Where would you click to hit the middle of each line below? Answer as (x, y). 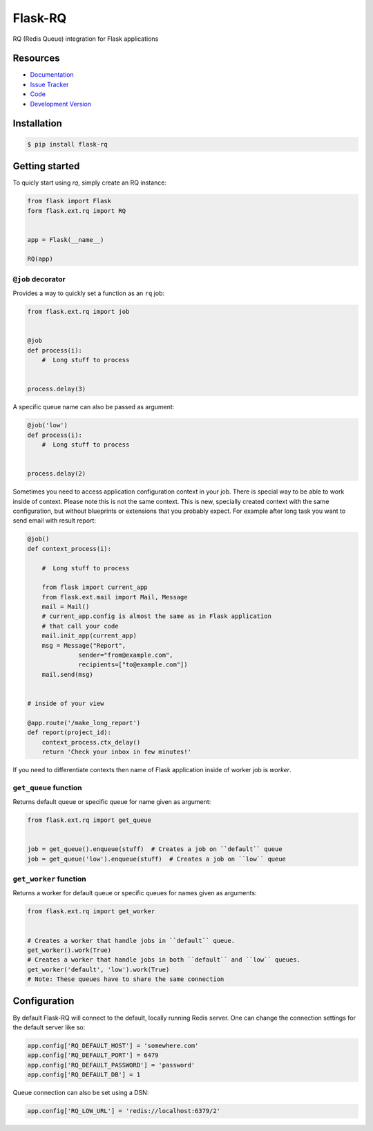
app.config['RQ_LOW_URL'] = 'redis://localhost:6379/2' (124, 1111)
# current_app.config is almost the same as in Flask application (157, 616)
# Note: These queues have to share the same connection (126, 979)
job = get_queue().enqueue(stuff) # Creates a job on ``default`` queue (155, 849)
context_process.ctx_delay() (91, 742)
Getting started (46, 166)
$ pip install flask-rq (68, 144)
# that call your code (80, 626)
